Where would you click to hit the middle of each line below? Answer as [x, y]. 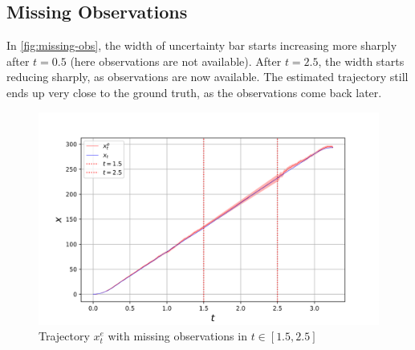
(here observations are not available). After [176, 61]
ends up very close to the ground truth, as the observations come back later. [194, 92]
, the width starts [361, 61]
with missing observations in [177, 336]
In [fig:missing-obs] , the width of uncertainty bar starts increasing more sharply [202, 45]
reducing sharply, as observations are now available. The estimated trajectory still [207, 77]
